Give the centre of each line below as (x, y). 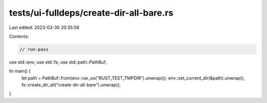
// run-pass (34, 49)
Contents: (19, 36)
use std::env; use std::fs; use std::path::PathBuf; (58, 62)
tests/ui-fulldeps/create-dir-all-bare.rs (91, 13)
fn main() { (20, 71)
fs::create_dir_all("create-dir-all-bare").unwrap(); (71, 85)
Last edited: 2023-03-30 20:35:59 (44, 27)
